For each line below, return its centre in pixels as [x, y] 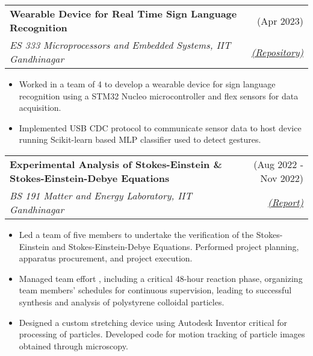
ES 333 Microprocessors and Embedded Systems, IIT [120, 45]
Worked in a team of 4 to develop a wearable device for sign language [147, 84]
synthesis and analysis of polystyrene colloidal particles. [122, 301]
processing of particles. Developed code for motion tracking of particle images [162, 334]
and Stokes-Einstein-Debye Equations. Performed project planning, [175, 246]
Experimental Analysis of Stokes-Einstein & [116, 164]
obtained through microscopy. [73, 345]
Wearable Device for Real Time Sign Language [123, 14]
